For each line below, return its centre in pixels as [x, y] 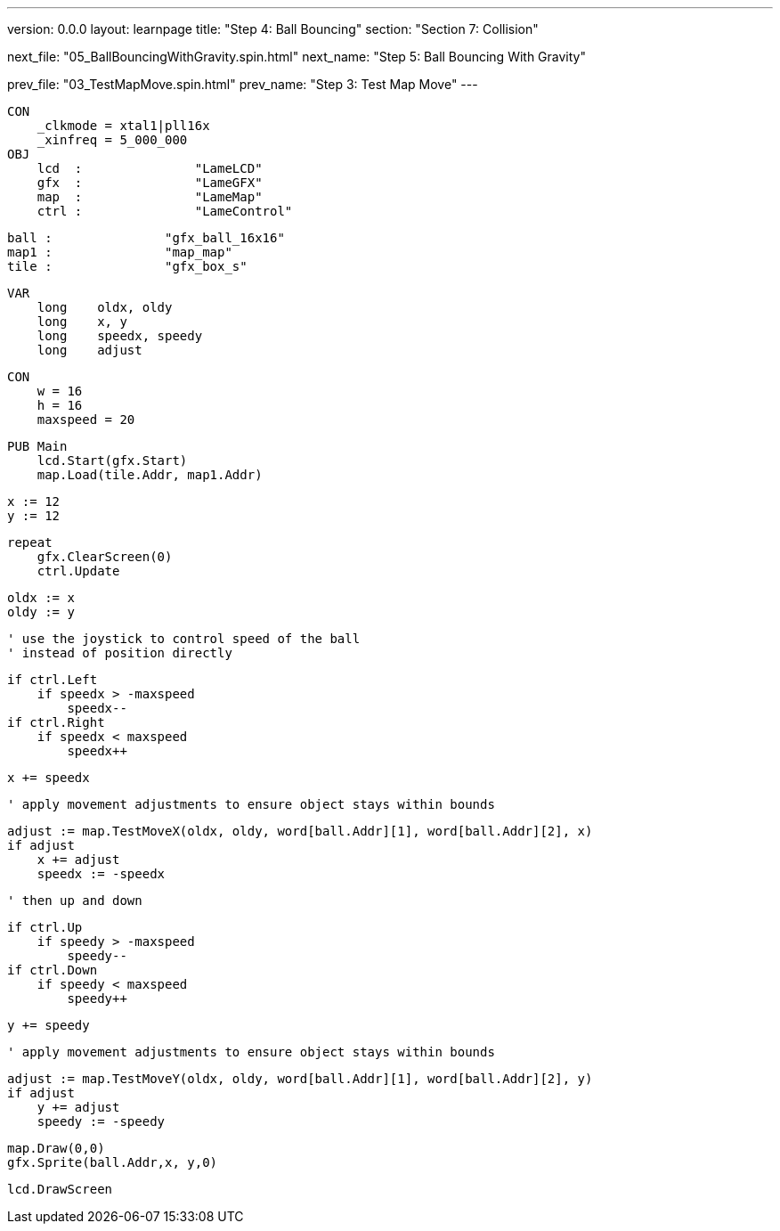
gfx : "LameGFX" [150, 183]
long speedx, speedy [120, 336]
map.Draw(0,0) [56, 1148]
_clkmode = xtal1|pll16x [123, 126]
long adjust [89, 350]
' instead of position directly [120, 653]
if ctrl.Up [45, 927]
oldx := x [41, 598]
